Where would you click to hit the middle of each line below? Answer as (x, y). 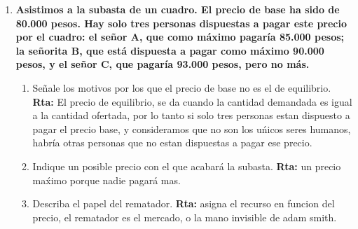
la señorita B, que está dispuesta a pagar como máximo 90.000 (170, 50)
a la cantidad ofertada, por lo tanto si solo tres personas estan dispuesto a (191, 115)
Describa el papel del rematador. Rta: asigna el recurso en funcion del (184, 203)
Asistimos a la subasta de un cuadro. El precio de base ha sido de (178, 9)
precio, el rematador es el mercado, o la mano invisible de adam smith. (185, 217)
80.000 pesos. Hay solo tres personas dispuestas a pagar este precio (181, 23)
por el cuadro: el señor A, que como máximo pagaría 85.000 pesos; (180, 37)
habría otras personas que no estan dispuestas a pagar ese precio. (172, 143)
